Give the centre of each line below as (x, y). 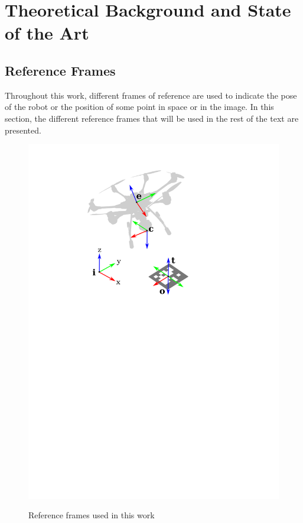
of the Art (47, 33)
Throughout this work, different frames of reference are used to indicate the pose (151, 95)
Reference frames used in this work (92, 515)
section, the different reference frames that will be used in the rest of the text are (152, 118)
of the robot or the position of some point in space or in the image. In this (139, 107)
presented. (23, 130)
